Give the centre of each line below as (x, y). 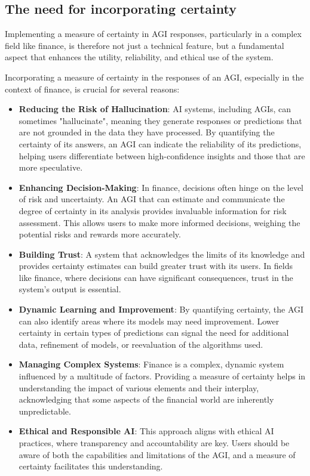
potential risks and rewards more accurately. (100, 234)
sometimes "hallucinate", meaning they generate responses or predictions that (160, 120)
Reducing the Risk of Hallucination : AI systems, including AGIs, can (155, 109)
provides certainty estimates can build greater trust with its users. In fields (156, 266)
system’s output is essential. (70, 289)
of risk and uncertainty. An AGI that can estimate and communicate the (152, 199)
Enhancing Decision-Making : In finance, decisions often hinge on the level (161, 187)
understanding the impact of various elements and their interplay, (139, 387)
